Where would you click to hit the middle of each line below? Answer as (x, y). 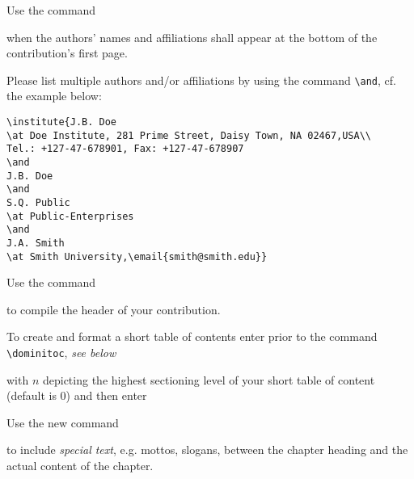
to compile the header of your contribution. (114, 309)
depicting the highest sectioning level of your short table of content (209, 379)
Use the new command (63, 422)
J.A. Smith (36, 243)
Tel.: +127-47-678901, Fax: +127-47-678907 (125, 149)
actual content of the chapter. (80, 466)
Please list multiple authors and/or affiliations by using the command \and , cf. (201, 80)
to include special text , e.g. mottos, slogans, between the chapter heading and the (207, 450)
